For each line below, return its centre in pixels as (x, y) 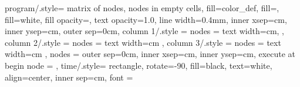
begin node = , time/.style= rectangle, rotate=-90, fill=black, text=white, (139, 65)
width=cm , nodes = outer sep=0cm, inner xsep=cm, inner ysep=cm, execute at (150, 54)
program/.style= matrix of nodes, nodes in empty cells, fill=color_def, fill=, (142, 8)
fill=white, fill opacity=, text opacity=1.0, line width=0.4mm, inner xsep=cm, (146, 19)
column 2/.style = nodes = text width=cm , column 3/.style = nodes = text (143, 42)
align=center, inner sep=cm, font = (69, 77)
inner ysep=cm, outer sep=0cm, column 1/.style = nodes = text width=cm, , (144, 31)
